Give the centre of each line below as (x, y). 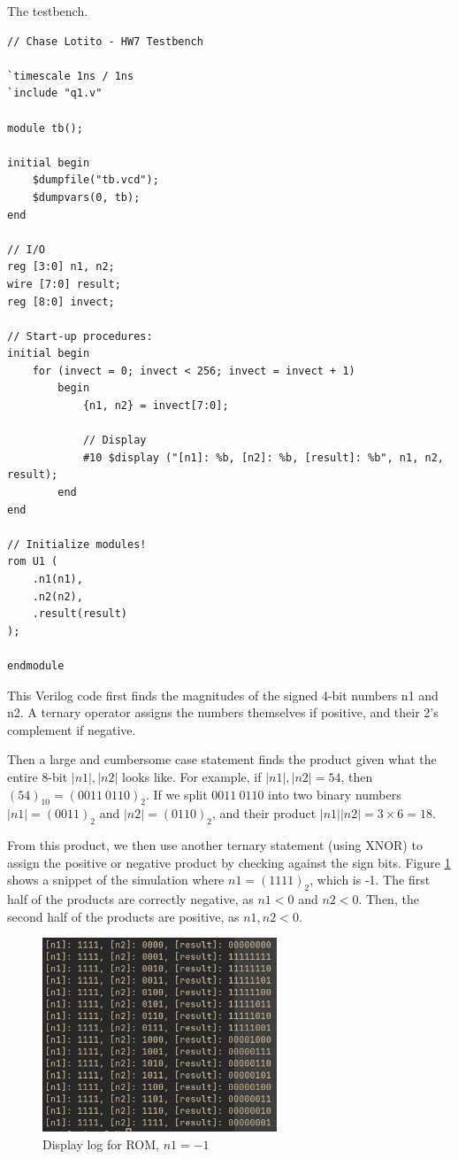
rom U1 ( (33, 562)
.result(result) (80, 614)
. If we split (176, 794)
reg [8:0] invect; (61, 301)
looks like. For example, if (192, 776)
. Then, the (389, 899)
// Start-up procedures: (80, 336)
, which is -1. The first (370, 880)
